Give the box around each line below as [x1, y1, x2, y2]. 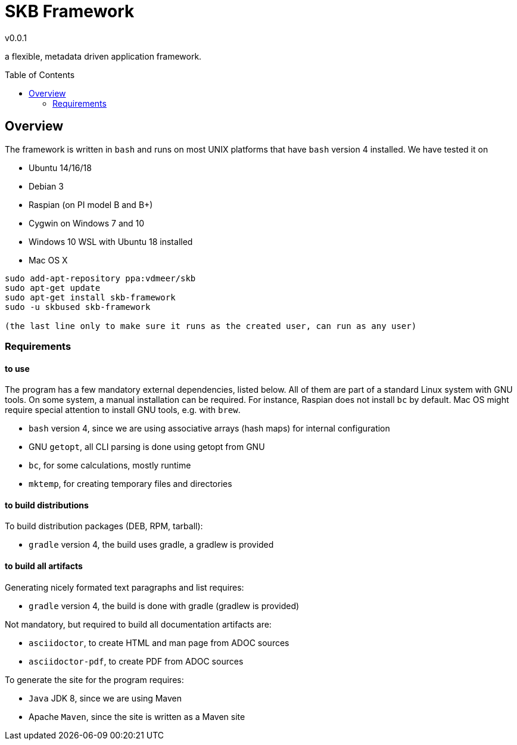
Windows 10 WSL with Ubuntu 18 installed [29, 236, 193, 247]
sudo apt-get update [5, 283, 101, 293]
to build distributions [5, 499, 89, 510]
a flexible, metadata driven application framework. [5, 51, 202, 61]
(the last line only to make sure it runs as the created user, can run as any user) [5, 321, 417, 331]
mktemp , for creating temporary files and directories [29, 479, 232, 489]
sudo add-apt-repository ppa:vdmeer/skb [5, 273, 196, 283]
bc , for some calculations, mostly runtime [29, 460, 191, 471]
